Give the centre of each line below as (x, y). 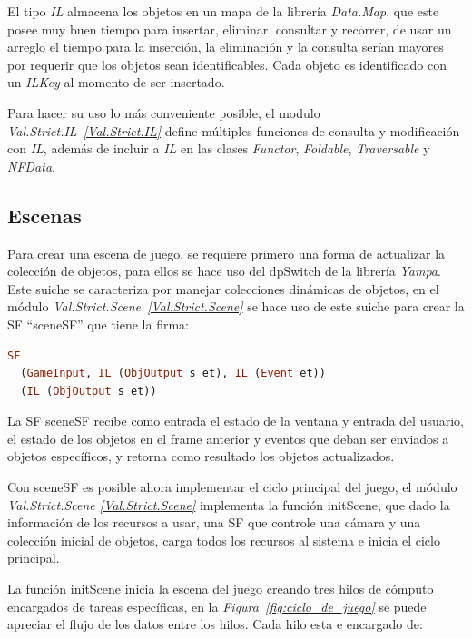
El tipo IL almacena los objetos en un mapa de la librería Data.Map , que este (223, 11)
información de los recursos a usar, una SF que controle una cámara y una (214, 522)
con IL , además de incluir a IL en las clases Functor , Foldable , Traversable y (219, 148)
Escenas (44, 215)
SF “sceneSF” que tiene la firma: (98, 324)
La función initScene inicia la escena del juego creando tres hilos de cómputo (221, 589)
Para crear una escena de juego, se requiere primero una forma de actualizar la (226, 253)
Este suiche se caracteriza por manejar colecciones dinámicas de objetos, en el (223, 288)
